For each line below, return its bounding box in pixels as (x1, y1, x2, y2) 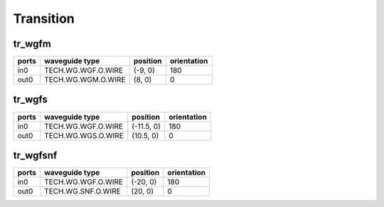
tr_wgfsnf (13, 149, 58, 161)
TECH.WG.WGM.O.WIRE (43, 75, 126, 85)
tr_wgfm (13, 38, 51, 50)
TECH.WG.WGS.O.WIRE (43, 130, 124, 140)
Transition (13, 11, 75, 26)
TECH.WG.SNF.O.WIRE (43, 186, 121, 196)
